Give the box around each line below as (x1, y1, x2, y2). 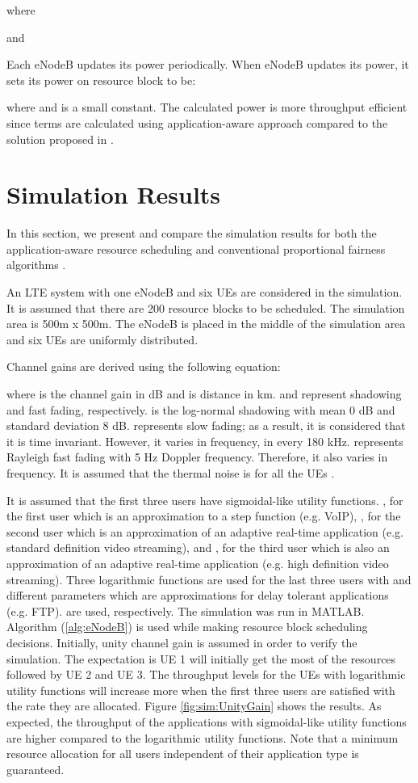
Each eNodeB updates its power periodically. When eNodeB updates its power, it (6, 56, 409, 73)
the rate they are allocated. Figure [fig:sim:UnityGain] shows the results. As (6, 697, 382, 714)
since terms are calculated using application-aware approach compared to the (6, 114, 388, 131)
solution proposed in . (6, 130, 114, 147)
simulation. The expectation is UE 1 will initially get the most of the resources (6, 650, 396, 667)
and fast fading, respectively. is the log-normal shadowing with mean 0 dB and (6, 401, 395, 418)
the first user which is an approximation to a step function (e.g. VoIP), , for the (6, 507, 401, 524)
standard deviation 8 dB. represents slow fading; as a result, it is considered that (6, 417, 406, 434)
